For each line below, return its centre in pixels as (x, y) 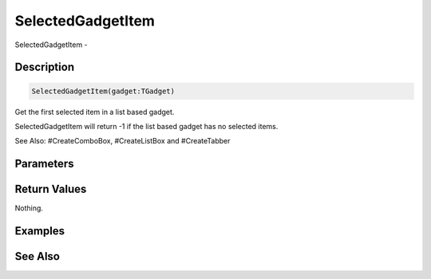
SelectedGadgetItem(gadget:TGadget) (103, 91)
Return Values (51, 189)
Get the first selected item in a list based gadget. (95, 112)
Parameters (44, 164)
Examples (40, 231)
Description (45, 67)
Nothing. (29, 208)
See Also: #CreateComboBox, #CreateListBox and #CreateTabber (123, 141)
